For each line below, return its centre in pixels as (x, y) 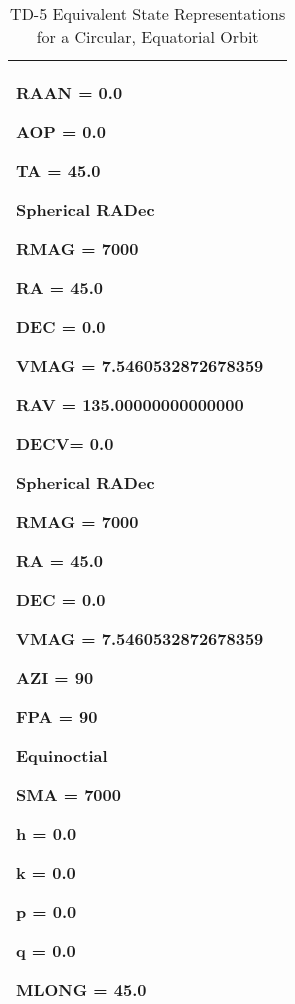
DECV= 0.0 (65, 443)
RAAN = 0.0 (69, 92)
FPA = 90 (57, 716)
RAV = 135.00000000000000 (130, 404)
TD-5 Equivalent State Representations (148, 13)
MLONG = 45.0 (81, 989)
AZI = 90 (55, 677)
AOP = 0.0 (61, 131)
